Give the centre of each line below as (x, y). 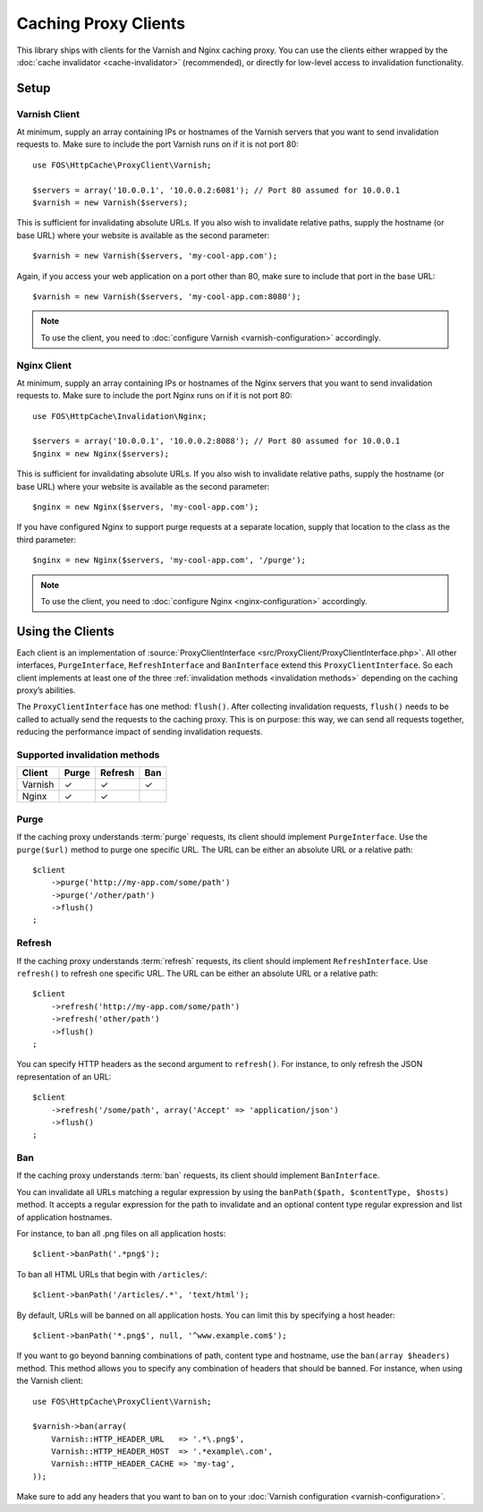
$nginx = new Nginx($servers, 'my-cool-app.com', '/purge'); (169, 560)
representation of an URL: (64, 1076)
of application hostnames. (64, 1217)
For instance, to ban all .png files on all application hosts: (121, 1234)
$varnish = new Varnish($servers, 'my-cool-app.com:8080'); (167, 297)
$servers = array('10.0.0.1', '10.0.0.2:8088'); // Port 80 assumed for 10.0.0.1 (216, 441)
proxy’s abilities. (46, 690)
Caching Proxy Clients (101, 23)
